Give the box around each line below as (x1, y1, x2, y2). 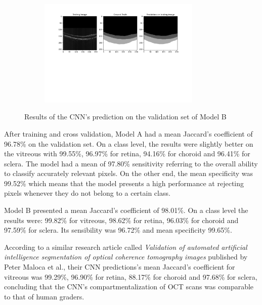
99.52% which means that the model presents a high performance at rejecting (4, 178, 244, 188)
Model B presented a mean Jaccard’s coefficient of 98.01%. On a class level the (4, 205, 248, 215)
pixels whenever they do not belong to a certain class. (4, 188, 170, 198)
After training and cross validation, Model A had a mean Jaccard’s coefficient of (4, 128, 253, 139)
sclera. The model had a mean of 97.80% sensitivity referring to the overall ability (4, 158, 258, 168)
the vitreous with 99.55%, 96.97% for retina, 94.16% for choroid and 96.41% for (4, 148, 250, 159)
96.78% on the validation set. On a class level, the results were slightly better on (4, 138, 253, 149)
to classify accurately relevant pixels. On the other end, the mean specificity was (4, 168, 253, 179)
